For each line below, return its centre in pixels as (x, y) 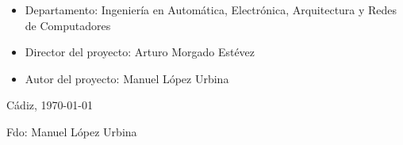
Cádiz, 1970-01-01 (50, 105)
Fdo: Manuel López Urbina (72, 131)
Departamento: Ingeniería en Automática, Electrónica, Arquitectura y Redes (211, 10)
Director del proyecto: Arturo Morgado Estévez (140, 52)
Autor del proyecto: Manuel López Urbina (127, 78)
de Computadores (68, 25)
